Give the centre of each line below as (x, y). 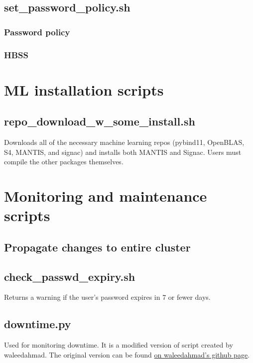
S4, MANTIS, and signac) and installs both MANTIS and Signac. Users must (123, 152)
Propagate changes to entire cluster (97, 247)
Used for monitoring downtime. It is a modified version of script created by (119, 345)
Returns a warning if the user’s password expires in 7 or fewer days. (107, 297)
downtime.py (38, 324)
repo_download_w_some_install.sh (100, 121)
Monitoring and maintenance (106, 196)
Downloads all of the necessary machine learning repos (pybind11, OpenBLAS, (124, 142)
